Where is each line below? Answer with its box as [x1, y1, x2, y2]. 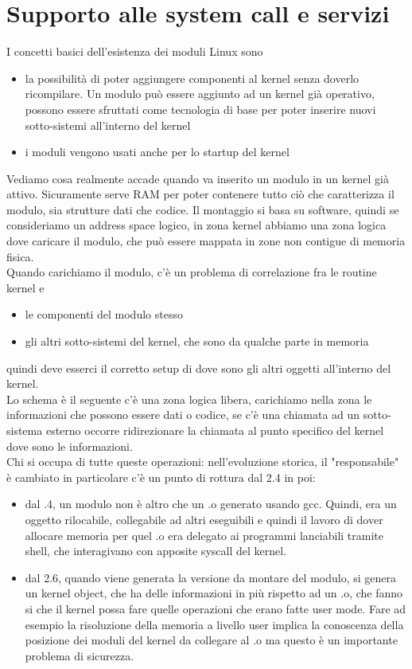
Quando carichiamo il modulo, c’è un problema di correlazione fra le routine [6, 264, 377, 280]
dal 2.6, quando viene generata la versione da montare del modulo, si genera [25, 569, 396, 585]
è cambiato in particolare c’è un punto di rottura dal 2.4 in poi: [6, 468, 316, 485]
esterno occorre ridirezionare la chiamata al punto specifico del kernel [45, 422, 384, 438]
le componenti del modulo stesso [25, 306, 183, 323]
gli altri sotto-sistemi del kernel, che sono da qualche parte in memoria [25, 333, 369, 350]
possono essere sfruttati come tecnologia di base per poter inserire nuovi [25, 100, 376, 117]
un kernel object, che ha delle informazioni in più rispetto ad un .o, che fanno [25, 585, 403, 601]
